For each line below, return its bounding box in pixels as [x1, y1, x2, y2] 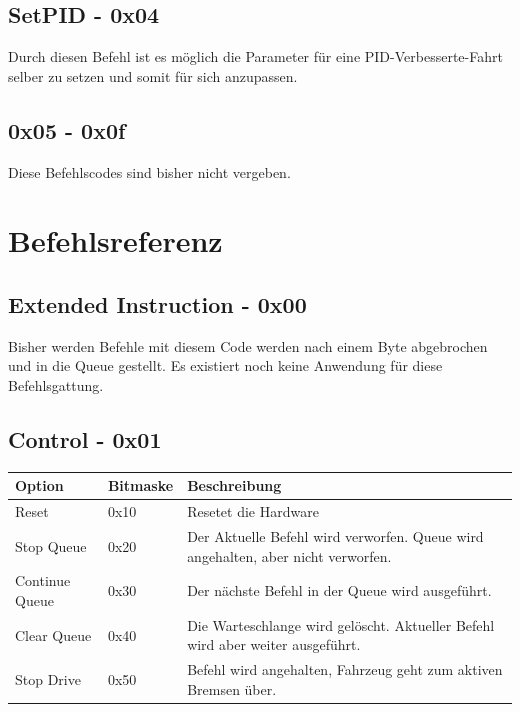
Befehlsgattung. [8, 374, 104, 395]
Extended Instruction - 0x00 [8, 288, 307, 319]
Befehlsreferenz [8, 220, 223, 261]
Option [15, 475, 64, 496]
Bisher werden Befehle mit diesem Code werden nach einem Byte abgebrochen [8, 335, 488, 356]
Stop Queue [15, 535, 87, 556]
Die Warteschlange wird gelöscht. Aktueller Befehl [187, 614, 495, 635]
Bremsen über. [187, 678, 277, 699]
